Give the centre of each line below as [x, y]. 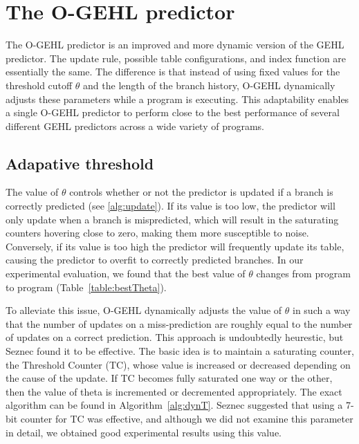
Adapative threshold [80, 163]
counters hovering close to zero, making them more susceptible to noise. [157, 233]
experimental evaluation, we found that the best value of [126, 274]
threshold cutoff [39, 85]
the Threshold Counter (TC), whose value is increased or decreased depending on [178, 364]
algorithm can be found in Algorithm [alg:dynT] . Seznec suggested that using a [174, 405]
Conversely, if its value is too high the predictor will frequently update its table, [175, 246]
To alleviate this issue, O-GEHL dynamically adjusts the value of [144, 310]
